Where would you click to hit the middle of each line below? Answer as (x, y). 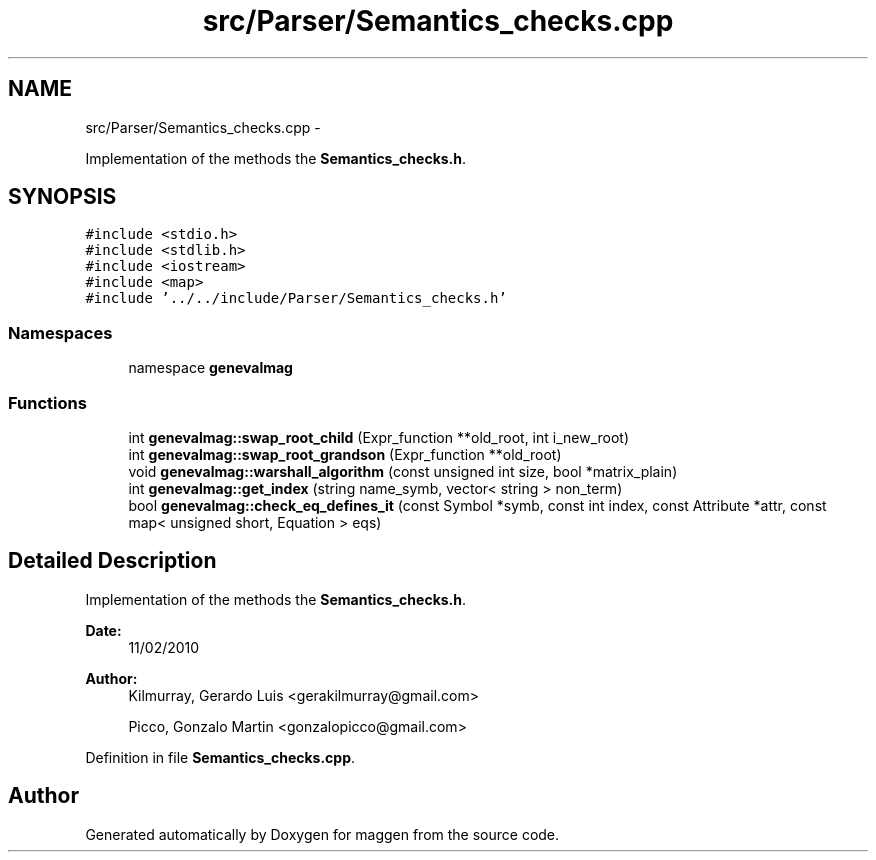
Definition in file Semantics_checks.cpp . (220, 757)
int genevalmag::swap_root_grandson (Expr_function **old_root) (345, 454)
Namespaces (60, 332)
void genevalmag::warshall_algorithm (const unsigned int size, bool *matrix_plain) (403, 471)
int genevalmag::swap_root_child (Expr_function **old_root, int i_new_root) (379, 437)
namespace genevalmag (210, 368)
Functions (47, 402)
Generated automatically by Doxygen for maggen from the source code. (322, 834)
